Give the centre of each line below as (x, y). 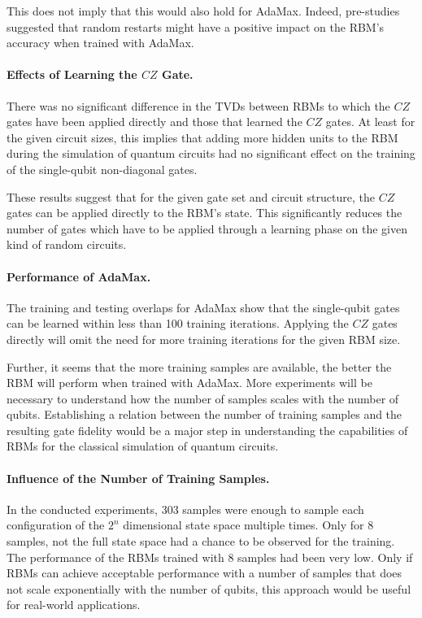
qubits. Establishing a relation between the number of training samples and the (204, 414)
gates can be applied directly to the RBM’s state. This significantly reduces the (204, 213)
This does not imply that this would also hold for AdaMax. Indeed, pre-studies (203, 11)
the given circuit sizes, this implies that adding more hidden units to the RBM (202, 137)
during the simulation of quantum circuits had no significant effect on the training (211, 153)
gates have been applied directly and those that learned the (154, 122)
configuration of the (56, 525)
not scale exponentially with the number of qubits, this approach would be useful (209, 588)
